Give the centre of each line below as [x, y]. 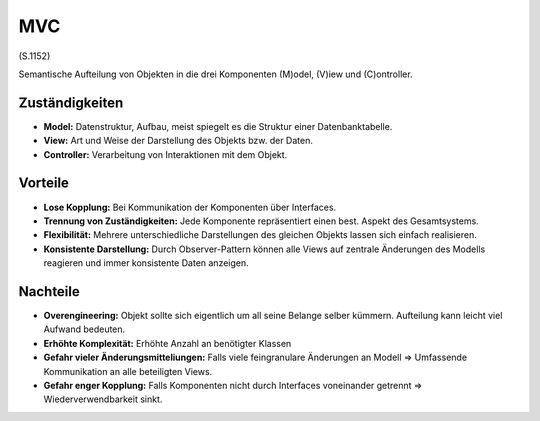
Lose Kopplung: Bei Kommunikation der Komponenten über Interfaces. [190, 207]
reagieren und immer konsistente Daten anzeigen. [146, 263]
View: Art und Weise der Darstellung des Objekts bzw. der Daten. [178, 141]
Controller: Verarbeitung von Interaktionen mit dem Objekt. [165, 154]
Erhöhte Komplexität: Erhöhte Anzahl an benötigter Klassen [167, 343]
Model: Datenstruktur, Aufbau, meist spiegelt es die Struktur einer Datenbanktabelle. [218, 126]
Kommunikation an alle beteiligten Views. [128, 371]
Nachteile [49, 291]
